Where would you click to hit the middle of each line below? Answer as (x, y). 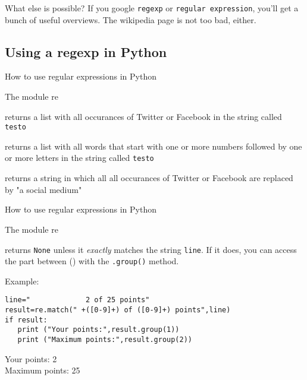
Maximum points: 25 (43, 370)
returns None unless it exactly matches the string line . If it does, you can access (151, 249)
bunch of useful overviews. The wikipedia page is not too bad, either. (131, 19)
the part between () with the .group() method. (92, 261)
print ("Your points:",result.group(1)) (98, 330)
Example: (22, 281)
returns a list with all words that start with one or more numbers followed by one (153, 146)
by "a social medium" (43, 189)
